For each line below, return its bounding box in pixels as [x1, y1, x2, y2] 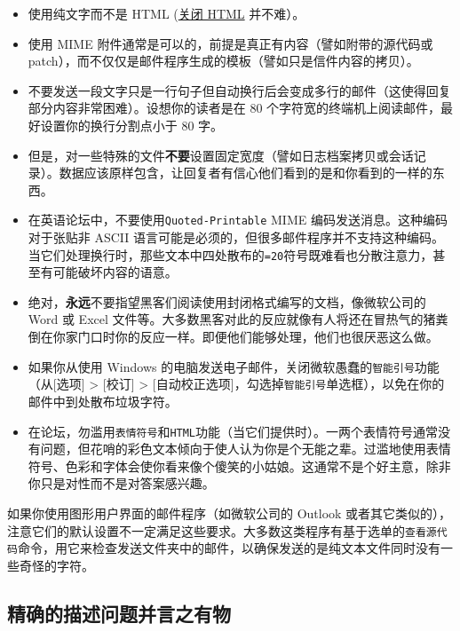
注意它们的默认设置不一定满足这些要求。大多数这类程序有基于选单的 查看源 [7, 521, 437, 540]
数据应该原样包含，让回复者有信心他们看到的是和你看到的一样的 [59, 163, 432, 182]
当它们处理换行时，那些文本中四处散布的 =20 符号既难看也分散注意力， [28, 245, 433, 264]
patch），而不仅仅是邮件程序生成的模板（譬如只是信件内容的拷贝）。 [28, 51, 419, 70]
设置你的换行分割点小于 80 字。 [40, 115, 224, 134]
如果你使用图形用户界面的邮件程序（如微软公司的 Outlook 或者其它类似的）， [7, 503, 452, 522]
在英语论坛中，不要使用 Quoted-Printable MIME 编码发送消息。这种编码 [28, 210, 448, 229]
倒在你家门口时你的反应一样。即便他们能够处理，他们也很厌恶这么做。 [28, 327, 439, 346]
